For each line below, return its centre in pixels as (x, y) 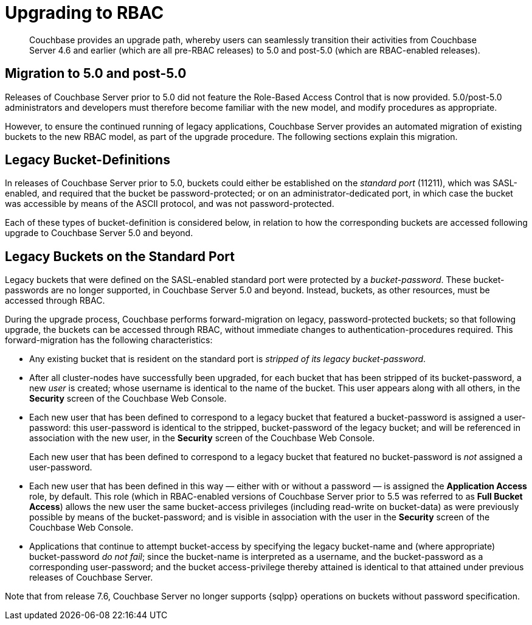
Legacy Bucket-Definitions (88, 160)
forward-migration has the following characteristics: (109, 340)
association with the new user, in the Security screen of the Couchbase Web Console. (202, 438)
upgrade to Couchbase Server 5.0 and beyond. (99, 233)
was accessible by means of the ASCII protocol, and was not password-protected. (170, 204)
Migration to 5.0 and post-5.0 (96, 74)
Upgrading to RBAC (85, 13)
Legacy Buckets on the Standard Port (120, 256)
